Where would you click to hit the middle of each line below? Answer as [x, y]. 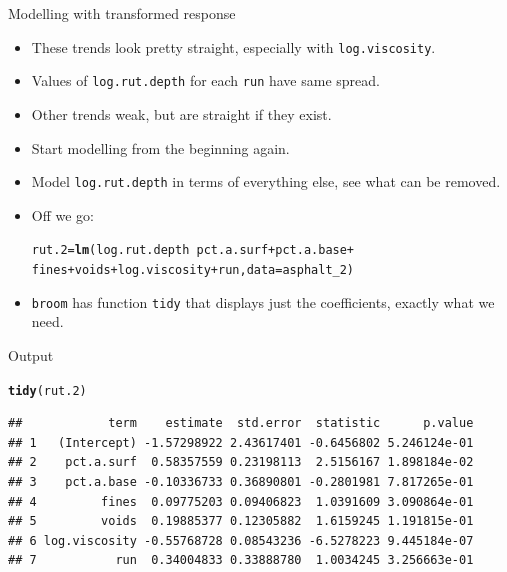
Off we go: [62, 214]
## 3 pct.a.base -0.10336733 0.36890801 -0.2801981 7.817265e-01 [241, 481]
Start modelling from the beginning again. [160, 147]
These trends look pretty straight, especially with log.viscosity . [233, 46]
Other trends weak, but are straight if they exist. [181, 113]
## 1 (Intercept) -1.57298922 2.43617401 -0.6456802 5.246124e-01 [241, 442]
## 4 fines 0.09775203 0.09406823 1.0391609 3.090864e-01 [241, 501]
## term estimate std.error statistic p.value [241, 423]
